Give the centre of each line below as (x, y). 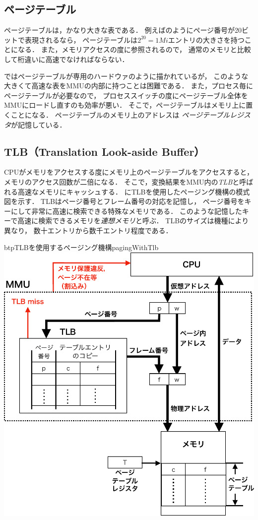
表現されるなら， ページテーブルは (81, 39)
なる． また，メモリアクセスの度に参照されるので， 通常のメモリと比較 (134, 49)
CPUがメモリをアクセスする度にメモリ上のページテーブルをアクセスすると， (129, 172)
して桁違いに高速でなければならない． (66, 59)
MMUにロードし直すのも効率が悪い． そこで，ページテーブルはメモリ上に (125, 105)
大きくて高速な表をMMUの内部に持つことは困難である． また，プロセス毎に (129, 86)
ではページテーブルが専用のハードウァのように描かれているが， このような (126, 76)
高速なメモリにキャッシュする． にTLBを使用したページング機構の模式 (134, 191)
